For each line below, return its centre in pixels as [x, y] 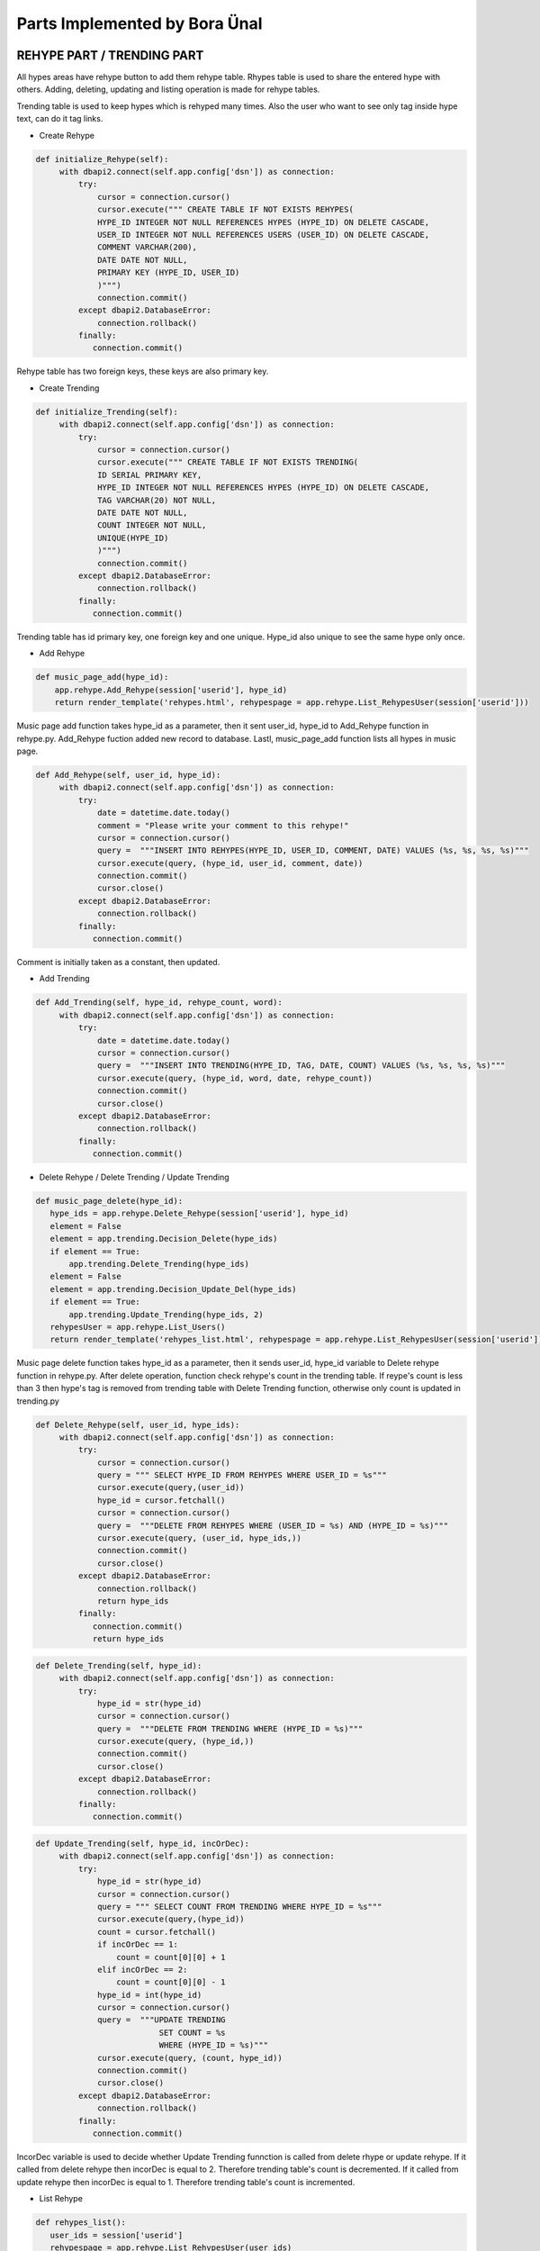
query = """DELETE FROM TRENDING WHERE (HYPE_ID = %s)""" [230, 1728]
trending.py [38, 1401]
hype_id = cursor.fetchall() [162, 1500]
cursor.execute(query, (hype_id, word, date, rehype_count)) [235, 1078]
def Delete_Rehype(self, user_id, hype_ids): [138, 1424]
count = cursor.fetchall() [157, 1932]
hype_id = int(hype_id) [150, 1995]
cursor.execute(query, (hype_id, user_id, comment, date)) [230, 863]
